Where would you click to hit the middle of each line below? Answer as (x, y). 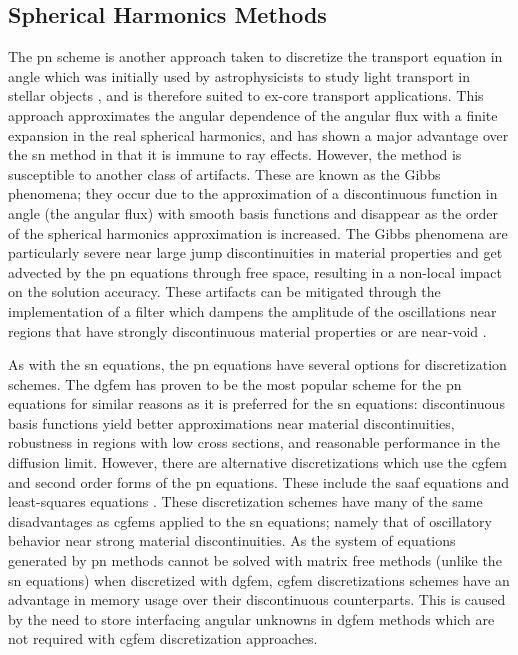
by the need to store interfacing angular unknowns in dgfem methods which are (251, 618)
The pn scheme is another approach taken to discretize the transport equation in (255, 56)
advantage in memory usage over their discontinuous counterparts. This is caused (257, 599)
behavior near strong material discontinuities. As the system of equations (232, 540)
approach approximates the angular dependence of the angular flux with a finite (253, 114)
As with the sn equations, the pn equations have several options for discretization (257, 364)
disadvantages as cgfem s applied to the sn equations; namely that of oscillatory (250, 520)
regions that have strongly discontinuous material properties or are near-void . (247, 330)
